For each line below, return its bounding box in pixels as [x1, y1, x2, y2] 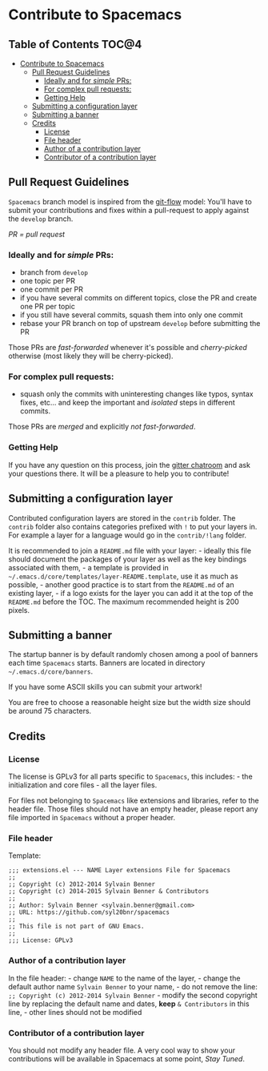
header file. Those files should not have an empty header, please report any [8, 804, 258, 814]
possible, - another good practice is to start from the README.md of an [8, 579, 234, 590]
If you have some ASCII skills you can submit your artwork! [8, 682, 202, 692]
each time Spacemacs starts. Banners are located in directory [8, 658, 206, 668]
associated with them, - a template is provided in [8, 562, 170, 572]
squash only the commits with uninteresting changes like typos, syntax [19, 389, 254, 399]
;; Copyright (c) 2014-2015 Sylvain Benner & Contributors [8, 888, 210, 896]
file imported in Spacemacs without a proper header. [8, 813, 176, 823]
